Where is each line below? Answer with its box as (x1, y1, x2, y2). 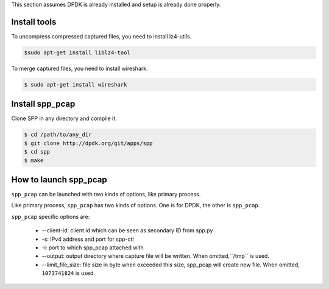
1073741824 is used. (41, 269, 96, 277)
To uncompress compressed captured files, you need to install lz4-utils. (11, 32, 192, 40)
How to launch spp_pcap (11, 174, 108, 185)
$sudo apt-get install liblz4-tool (24, 49, 130, 56)
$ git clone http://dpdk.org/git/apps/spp (24, 140, 153, 146)
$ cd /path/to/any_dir (24, 131, 92, 138)
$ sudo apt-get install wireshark (24, 81, 127, 88)
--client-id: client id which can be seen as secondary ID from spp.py (41, 227, 213, 234)
